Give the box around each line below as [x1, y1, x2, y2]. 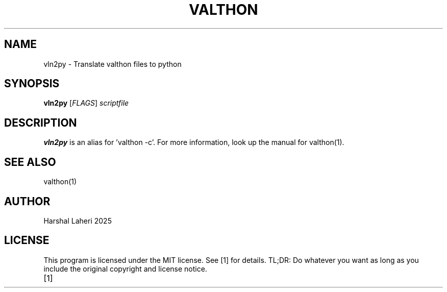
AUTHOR [4, 194, 51, 208]
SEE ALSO [4, 155, 56, 168]
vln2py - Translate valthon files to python [43, 59, 182, 68]
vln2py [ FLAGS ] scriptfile [43, 99, 129, 108]
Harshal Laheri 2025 [43, 216, 112, 225]
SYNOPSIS [4, 77, 60, 90]
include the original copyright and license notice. [43, 264, 207, 273]
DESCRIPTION [4, 116, 77, 129]
